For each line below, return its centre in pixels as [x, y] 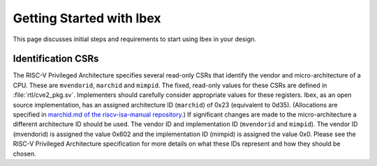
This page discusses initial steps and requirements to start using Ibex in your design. [134, 39]
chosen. [24, 153]
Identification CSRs [56, 59]
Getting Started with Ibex [87, 18]
